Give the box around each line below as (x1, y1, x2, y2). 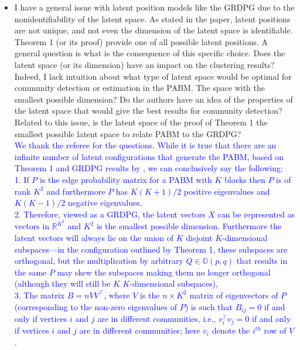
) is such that (185, 300, 233, 312)
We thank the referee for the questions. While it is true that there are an (14, 139, 277, 151)
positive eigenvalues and (183, 185, 270, 197)
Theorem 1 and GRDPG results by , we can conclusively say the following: (14, 162, 283, 174)
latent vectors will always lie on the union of (14, 231, 174, 243)
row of (264, 324, 287, 337)
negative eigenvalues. (67, 196, 142, 209)
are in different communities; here (79, 324, 200, 337)
